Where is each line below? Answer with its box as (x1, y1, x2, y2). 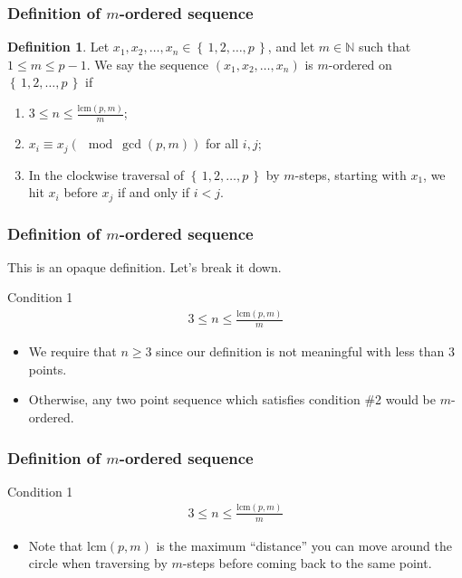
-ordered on (328, 54, 392, 73)
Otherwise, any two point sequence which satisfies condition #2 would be (28, 390, 436, 409)
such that (359, 37, 411, 56)
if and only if (118, 183, 189, 202)
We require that (28, 342, 117, 361)
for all (205, 134, 239, 153)
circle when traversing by (28, 554, 168, 573)
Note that (28, 535, 83, 554)
